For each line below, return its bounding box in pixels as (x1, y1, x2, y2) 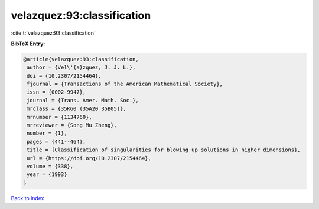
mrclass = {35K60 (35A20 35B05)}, (27, 105, 126, 112)
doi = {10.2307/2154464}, (27, 72, 102, 79)
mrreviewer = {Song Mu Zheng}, (27, 122, 118, 129)
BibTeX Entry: (11, 40, 45, 47)
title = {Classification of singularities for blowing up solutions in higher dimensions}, (27, 147, 301, 153)
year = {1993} (27, 171, 67, 178)
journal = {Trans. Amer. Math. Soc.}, (27, 97, 139, 104)
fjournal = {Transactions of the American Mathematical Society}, (27, 81, 223, 88)
